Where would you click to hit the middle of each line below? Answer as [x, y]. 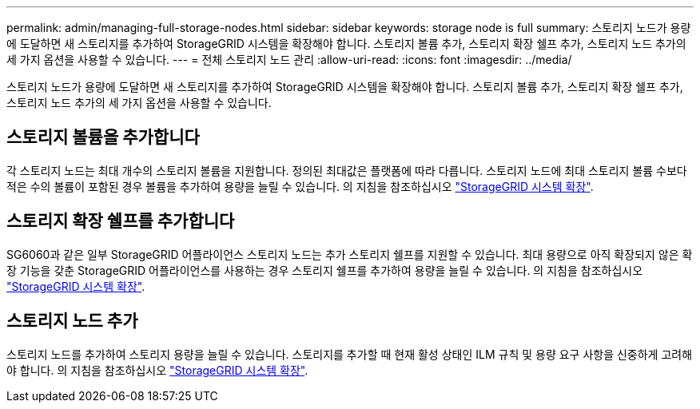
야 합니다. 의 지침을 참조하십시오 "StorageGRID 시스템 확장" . [157, 370]
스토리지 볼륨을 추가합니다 [103, 137]
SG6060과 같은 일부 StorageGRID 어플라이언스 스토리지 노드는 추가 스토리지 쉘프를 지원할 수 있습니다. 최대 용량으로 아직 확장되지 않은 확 [350, 254]
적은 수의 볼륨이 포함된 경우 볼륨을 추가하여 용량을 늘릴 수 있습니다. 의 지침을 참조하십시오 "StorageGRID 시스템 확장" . [300, 186]
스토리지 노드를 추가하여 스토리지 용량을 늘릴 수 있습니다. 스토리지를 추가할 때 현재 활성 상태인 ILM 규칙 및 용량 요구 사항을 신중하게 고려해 [350, 354]
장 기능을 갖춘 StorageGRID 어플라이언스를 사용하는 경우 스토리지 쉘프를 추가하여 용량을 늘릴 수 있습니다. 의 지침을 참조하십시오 [325, 270]
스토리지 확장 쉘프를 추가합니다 [121, 221]
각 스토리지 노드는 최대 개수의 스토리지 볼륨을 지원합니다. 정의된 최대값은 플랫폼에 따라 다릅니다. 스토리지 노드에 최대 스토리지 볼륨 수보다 [347, 170]
